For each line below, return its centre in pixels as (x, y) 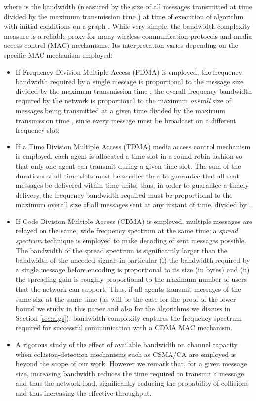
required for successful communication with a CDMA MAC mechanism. (124, 328)
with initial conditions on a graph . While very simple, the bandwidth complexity (127, 26)
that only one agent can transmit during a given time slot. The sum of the (128, 165)
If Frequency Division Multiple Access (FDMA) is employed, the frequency (129, 71)
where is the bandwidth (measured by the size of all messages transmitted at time (128, 6)
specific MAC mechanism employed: (58, 55)
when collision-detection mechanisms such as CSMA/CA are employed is (126, 354)
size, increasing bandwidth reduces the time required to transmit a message (130, 373)
